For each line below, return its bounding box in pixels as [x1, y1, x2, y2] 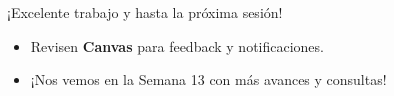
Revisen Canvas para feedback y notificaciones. [30, 35, 324, 56]
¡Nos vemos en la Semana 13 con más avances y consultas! [30, 69, 387, 90]
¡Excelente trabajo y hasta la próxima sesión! [7, 2, 283, 22]
